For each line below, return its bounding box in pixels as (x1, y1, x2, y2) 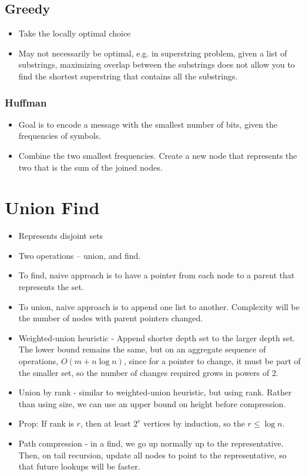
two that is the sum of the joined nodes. (18, 161, 163, 173)
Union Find (5, 195, 100, 219)
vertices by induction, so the (143, 417, 245, 430)
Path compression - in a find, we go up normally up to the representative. (18, 437, 284, 450)
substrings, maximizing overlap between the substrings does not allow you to (18, 58, 295, 71)
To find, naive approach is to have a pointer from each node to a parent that (18, 269, 295, 281)
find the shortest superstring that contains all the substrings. (18, 69, 238, 82)
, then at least (80, 417, 131, 430)
